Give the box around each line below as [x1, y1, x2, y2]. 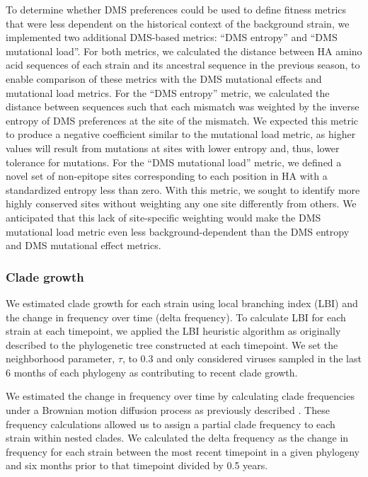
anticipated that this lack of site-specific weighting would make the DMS [6, 209, 321, 224]
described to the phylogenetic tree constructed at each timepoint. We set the [6, 337, 338, 352]
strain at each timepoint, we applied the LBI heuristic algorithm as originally [6, 323, 341, 338]
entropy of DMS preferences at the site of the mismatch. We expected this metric [6, 113, 358, 127]
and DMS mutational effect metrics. [6, 238, 161, 253]
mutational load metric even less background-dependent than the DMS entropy [6, 224, 350, 238]
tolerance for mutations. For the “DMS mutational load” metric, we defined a [6, 154, 342, 169]
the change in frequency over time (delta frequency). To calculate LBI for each [6, 309, 346, 324]
